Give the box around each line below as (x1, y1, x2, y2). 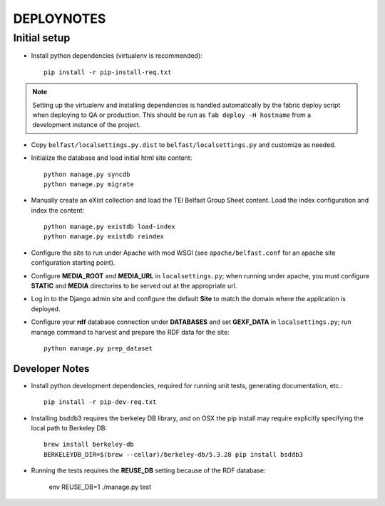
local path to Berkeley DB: (31, 424, 107, 432)
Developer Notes (13, 363, 90, 375)
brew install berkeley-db (43, 440, 135, 449)
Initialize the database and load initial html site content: (31, 153, 192, 162)
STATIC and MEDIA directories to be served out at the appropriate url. (31, 282, 237, 290)
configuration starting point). (31, 258, 115, 267)
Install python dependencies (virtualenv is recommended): (31, 51, 202, 60)
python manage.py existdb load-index (43, 223, 176, 231)
